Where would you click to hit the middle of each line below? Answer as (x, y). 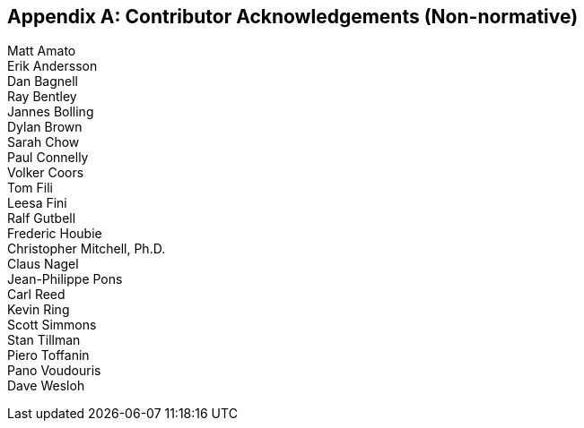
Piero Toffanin (48, 355)
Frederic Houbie (55, 234)
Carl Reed (36, 295)
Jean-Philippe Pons (65, 279)
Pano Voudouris (54, 371)
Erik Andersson (52, 66)
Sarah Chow (44, 142)
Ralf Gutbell (42, 218)
